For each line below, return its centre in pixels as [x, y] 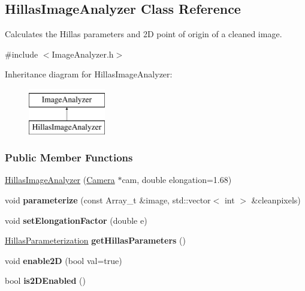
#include [22, 54]
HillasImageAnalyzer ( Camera [60, 180]
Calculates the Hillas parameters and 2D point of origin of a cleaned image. [144, 34]
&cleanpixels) [276, 199]
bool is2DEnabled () [45, 280]
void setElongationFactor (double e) [76, 220]
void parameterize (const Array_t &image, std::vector [108, 199]
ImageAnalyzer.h [83, 54]
